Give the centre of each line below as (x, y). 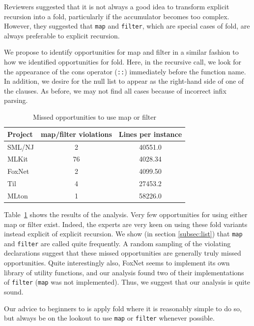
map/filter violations (76, 134)
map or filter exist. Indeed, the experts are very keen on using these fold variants (126, 224)
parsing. (16, 100)
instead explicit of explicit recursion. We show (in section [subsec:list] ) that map (123, 234)
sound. (14, 291)
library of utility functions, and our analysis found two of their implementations (124, 272)
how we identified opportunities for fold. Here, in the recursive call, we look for (123, 62)
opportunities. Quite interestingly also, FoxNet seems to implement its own (117, 263)
